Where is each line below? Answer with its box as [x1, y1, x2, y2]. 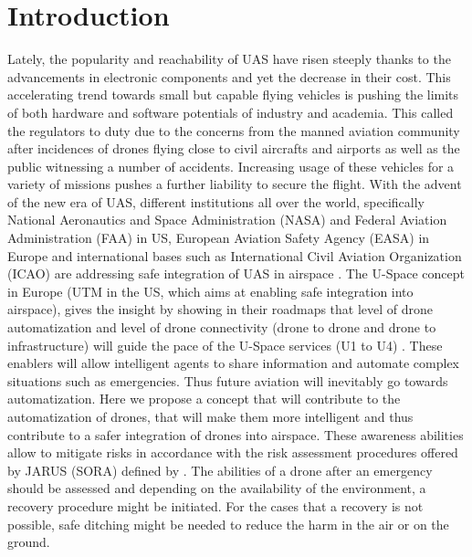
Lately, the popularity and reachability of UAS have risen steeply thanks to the [7, 49, 451, 68]
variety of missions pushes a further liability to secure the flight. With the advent [7, 174, 462, 194]
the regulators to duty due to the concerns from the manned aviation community [7, 121, 460, 140]
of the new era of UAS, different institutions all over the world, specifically [7, 192, 425, 211]
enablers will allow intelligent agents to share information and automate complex [7, 353, 460, 373]
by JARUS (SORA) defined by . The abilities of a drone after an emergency [7, 460, 433, 479]
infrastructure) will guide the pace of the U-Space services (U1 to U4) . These [7, 335, 443, 354]
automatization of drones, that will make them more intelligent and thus [7, 407, 414, 426]
